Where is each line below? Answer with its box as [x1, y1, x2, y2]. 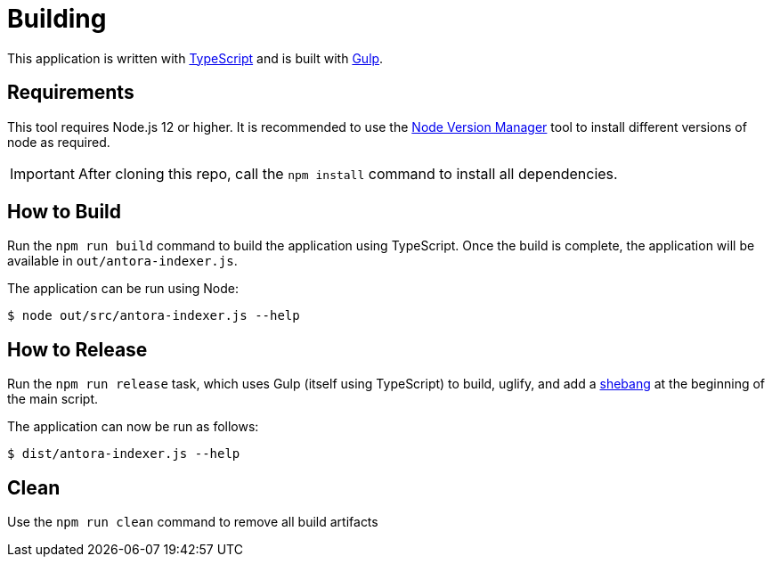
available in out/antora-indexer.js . [7, 253, 238, 269]
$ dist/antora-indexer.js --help [7, 446, 240, 462]
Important [10, 164, 75, 183]
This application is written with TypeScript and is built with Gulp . [7, 50, 384, 66]
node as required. [7, 134, 110, 150]
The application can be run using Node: [7, 281, 239, 297]
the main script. [7, 391, 99, 407]
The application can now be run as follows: [7, 419, 259, 435]
